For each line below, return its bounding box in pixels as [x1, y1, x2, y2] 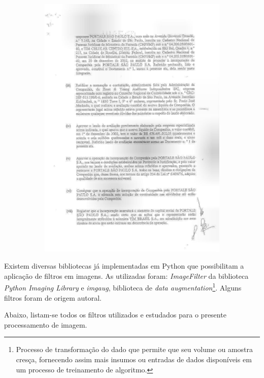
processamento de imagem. [4, 319, 87, 330]
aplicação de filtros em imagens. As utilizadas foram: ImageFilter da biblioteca [4, 270, 249, 281]
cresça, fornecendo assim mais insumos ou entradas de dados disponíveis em [16, 354, 252, 364]
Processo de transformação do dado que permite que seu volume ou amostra [16, 344, 253, 355]
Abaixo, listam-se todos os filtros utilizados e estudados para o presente [4, 309, 226, 320]
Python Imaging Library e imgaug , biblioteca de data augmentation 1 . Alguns [4, 281, 242, 293]
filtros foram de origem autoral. [4, 292, 102, 303]
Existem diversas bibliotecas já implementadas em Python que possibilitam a [4, 260, 244, 271]
